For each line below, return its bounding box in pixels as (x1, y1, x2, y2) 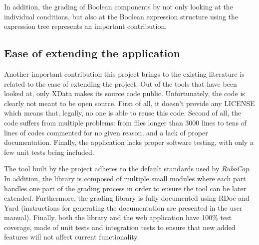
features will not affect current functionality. (4, 232, 139, 242)
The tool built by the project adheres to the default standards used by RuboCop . (4, 163, 251, 174)
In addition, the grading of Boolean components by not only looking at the (4, 1, 233, 11)
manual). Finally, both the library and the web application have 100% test (4, 212, 232, 223)
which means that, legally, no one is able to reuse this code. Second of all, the (4, 108, 242, 118)
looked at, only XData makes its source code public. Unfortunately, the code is (4, 88, 245, 99)
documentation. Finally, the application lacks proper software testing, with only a (4, 137, 254, 147)
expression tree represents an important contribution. (4, 21, 167, 31)
